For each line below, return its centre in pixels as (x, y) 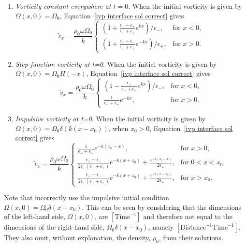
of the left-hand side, (35, 216)
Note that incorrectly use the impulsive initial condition (87, 197)
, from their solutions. (191, 238)
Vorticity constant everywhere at (63, 6)
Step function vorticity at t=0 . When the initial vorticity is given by (116, 64)
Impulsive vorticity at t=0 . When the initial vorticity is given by (110, 119)
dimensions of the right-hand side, (54, 227)
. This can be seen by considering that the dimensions (162, 207)
